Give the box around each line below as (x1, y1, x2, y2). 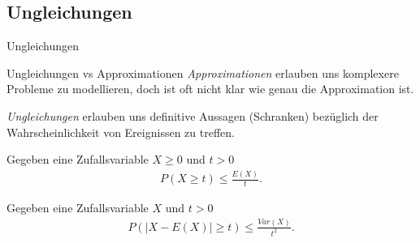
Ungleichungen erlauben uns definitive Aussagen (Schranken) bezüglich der (6, 107, 379, 124)
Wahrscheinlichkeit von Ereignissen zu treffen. (6, 123, 235, 140)
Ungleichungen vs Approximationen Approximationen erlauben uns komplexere (6, 64, 399, 81)
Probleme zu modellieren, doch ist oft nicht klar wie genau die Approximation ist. (6, 80, 414, 97)
